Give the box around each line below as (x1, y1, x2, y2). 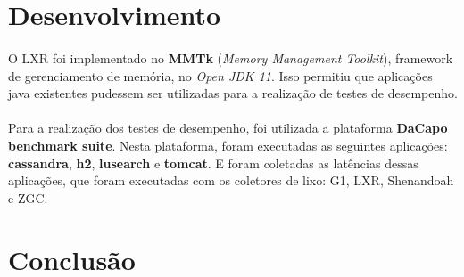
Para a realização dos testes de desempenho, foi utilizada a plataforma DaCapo (8, 118, 448, 137)
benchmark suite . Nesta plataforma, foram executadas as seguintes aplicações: (8, 135, 448, 154)
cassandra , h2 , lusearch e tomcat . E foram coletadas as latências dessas (8, 153, 418, 172)
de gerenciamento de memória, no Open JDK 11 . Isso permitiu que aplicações (8, 66, 433, 85)
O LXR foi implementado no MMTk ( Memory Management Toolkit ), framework (8, 48, 453, 67)
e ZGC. (8, 188, 48, 207)
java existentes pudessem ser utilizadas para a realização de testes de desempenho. (8, 84, 458, 102)
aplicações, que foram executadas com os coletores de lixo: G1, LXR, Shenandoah (8, 171, 454, 190)
